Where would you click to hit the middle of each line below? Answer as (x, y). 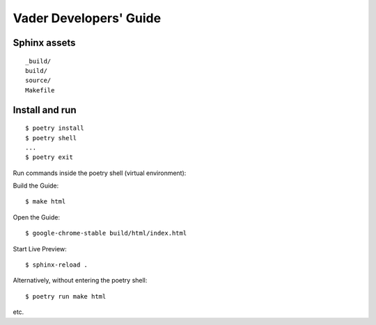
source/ (38, 81)
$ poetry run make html (66, 296)
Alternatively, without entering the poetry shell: (80, 281)
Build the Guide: (36, 186)
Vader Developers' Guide (87, 18)
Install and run (45, 110)
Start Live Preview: (40, 249)
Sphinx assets (44, 43)
